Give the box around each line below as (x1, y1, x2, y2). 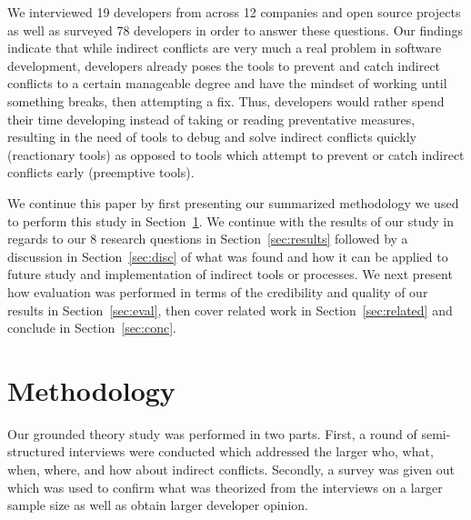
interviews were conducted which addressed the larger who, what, (68, 442, 434, 461)
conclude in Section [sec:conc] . (7, 318, 176, 337)
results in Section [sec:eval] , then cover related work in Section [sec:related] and (7, 300, 453, 319)
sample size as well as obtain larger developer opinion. (7, 495, 308, 515)
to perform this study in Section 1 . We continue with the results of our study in (7, 211, 454, 230)
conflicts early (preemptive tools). (7, 163, 195, 182)
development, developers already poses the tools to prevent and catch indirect (7, 55, 441, 75)
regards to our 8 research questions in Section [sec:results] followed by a (7, 229, 408, 248)
